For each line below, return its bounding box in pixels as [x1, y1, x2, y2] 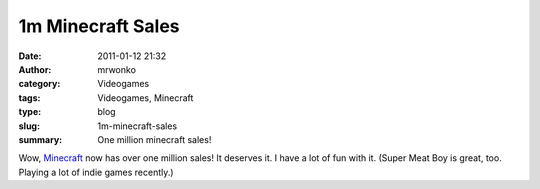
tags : [18, 91, 41, 104]
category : [18, 78, 61, 90]
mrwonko [97, 63, 137, 75]
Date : [18, 50, 42, 62]
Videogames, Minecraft [97, 91, 194, 104]
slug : [18, 120, 40, 132]
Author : [18, 63, 52, 75]
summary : [18, 133, 63, 145]
